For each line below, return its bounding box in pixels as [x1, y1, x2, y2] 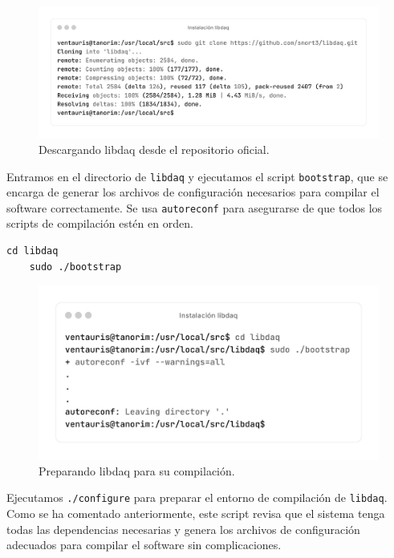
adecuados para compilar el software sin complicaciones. [6, 536, 282, 553]
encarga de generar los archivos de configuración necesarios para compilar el [6, 184, 380, 200]
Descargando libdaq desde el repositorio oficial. [39, 140, 270, 157]
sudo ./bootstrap [29, 261, 122, 273]
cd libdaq [6, 245, 59, 257]
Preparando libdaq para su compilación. [39, 462, 235, 479]
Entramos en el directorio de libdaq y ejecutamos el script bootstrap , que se [6, 168, 388, 184]
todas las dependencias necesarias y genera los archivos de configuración [6, 520, 360, 537]
